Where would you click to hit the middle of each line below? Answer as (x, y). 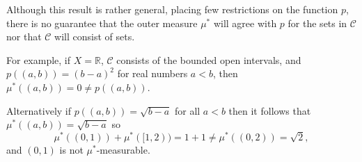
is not (71, 149)
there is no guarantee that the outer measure (102, 23)
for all (187, 110)
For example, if (39, 59)
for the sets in (317, 23)
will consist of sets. (95, 37)
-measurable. (123, 149)
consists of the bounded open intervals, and (209, 59)
